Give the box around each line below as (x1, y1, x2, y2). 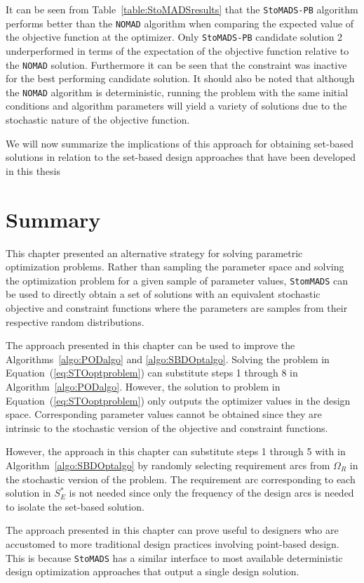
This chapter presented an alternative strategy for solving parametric (6, 245, 303, 260)
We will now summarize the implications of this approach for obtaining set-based (6, 136, 353, 150)
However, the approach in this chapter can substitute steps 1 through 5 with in (6, 444, 346, 459)
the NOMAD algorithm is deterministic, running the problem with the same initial (6, 84, 349, 99)
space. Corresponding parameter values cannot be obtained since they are (6, 407, 322, 421)
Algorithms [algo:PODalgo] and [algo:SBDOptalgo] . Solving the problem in (6, 351, 330, 366)
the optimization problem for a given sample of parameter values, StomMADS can (6, 273, 349, 287)
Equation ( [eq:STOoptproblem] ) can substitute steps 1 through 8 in (6, 365, 298, 380)
